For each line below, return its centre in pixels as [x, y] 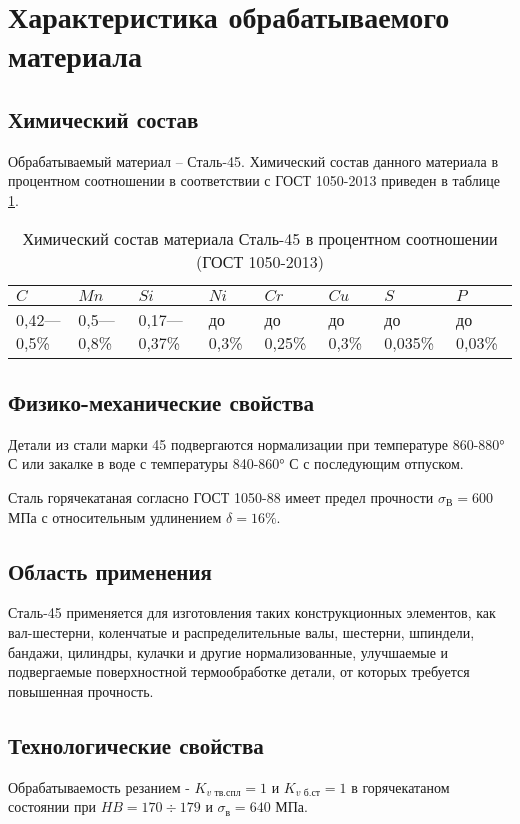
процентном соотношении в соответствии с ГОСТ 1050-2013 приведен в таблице [254, 180]
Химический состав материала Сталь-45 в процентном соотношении [260, 238]
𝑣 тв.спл [223, 792]
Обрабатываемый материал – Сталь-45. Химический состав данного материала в [253, 160]
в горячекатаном [400, 786]
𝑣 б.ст [308, 792]
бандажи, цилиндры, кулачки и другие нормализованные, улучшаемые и [228, 651]
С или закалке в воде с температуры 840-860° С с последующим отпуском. [236, 463]
